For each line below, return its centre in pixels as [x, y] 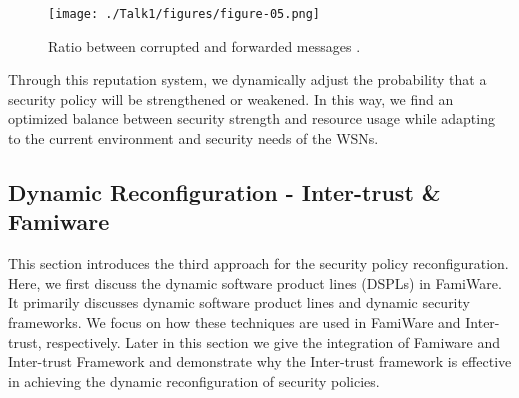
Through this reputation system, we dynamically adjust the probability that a [247, 79]
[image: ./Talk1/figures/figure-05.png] [184, 14]
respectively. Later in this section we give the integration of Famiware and [273, 341]
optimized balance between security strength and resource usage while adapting [251, 118]
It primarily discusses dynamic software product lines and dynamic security [239, 302]
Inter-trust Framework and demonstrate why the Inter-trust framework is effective [260, 361]
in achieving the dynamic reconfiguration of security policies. [194, 380]
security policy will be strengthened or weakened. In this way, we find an [231, 98]
